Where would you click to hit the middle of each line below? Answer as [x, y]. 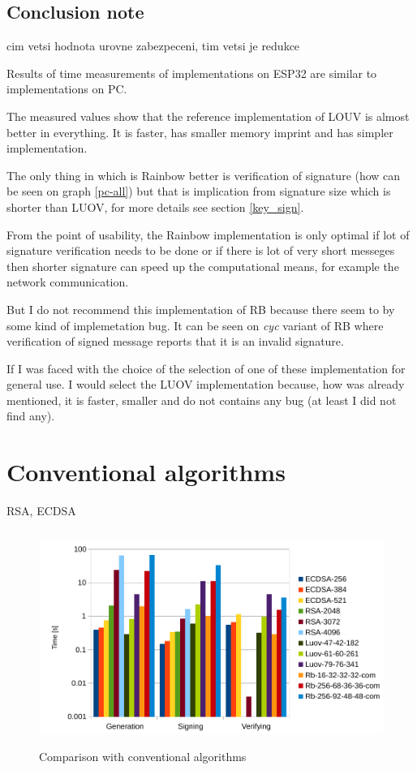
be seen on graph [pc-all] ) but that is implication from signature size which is [199, 191]
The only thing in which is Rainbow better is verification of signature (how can [204, 175]
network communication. [68, 282]
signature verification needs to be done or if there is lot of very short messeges [201, 250]
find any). [31, 416]
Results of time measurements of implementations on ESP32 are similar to [192, 73]
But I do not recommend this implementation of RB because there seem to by [201, 309]
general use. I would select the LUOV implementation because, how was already [206, 384]
